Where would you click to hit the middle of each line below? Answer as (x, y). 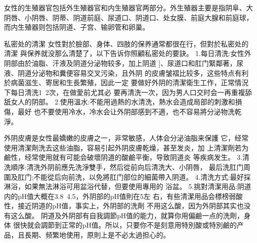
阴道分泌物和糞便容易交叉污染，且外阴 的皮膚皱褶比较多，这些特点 (126, 73)
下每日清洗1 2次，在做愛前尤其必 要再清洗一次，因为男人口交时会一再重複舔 (128, 92)
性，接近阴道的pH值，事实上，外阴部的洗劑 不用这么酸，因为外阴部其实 (120, 206)
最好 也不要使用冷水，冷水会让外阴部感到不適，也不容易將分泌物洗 (126, 111)
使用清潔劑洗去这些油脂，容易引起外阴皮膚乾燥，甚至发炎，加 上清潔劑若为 (126, 147)
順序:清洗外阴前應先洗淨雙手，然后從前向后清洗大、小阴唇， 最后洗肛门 (127, 167)
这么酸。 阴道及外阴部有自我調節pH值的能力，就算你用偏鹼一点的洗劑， (127, 215)
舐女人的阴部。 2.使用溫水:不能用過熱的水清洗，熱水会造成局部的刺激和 (120, 102)
